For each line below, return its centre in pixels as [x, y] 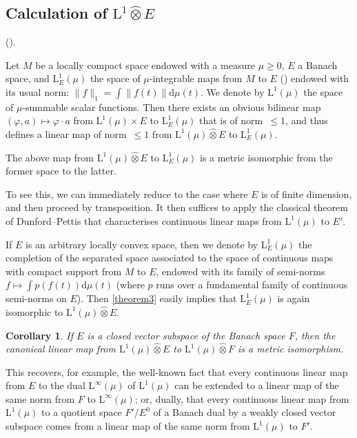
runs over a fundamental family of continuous [252, 285]
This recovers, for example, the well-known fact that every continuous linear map [177, 371]
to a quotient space [82, 412]
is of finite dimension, [307, 193]
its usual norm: [37, 91]
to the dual [62, 385]
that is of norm [231, 120]
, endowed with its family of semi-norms [241, 271]
